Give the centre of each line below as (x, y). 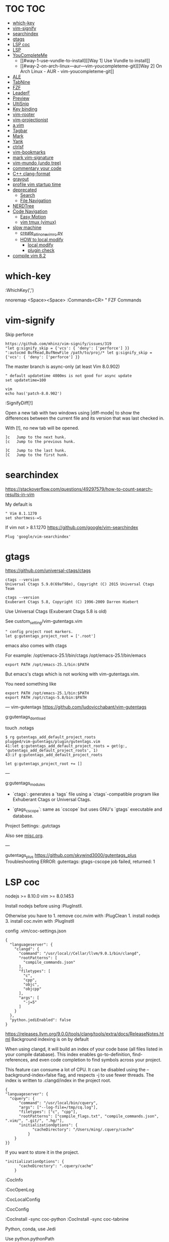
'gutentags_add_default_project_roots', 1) (52, 750)
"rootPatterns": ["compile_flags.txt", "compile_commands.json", (89, 1116)
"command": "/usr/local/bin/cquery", (58, 1103)
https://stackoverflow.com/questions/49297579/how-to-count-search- (79, 489)
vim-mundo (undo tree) (37, 163)
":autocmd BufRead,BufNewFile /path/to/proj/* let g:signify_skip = (79, 353)
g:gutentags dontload (25, 718)
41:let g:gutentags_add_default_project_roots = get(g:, (66, 746)
